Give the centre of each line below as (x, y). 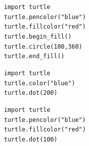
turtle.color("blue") (40, 83)
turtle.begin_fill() (38, 36)
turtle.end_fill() (34, 56)
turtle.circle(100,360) (43, 46)
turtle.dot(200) (31, 93)
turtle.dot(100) (31, 139)
